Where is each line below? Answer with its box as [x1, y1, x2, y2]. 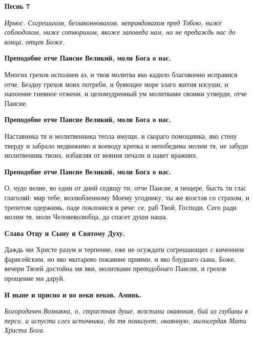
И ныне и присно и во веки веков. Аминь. [4, 289, 142, 299]
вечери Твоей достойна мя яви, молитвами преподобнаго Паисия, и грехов [4, 263, 226, 274]
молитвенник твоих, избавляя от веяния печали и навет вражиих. [4, 150, 198, 160]
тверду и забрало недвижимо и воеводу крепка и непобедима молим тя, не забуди [4, 140, 248, 150]
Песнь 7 [4, 1, 30, 11]
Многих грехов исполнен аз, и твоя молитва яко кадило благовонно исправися [4, 69, 237, 79]
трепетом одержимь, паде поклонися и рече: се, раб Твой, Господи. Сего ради [4, 202, 237, 212]
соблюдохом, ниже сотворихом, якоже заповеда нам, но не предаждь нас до [4, 27, 235, 37]
